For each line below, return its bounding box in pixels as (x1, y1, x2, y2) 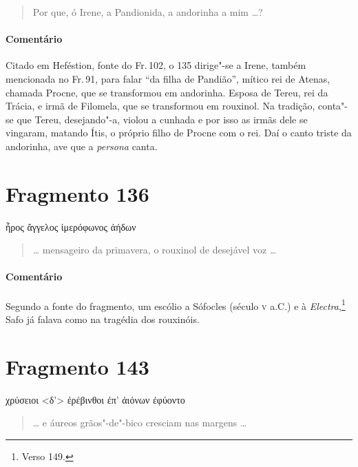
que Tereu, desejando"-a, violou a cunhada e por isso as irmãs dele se (17, 112, 308, 126)
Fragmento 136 (6, 179, 149, 207)
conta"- (318, 98, 348, 113)
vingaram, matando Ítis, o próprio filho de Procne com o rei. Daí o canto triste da (6, 125, 352, 140)
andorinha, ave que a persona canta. (6, 138, 158, 153)
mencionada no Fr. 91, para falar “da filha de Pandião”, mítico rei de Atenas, (6, 71, 330, 85)
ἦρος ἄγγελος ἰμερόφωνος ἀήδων (6, 219, 136, 233)
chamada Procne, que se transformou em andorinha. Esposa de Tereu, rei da (6, 85, 328, 99)
